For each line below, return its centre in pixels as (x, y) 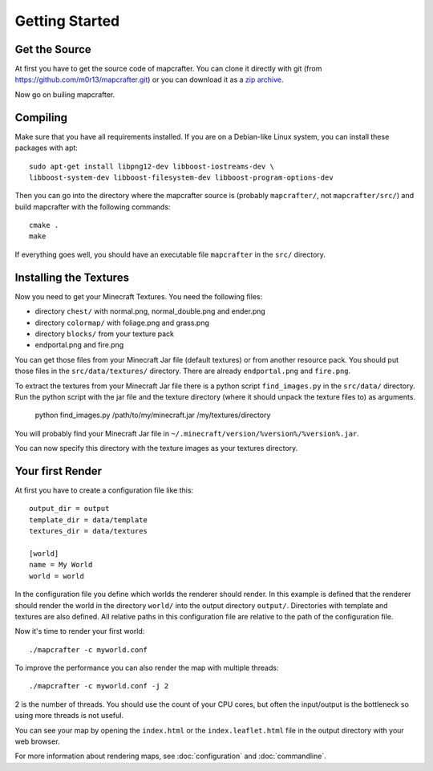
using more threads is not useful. (69, 716)
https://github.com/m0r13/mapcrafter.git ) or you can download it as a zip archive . (149, 79)
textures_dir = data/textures (89, 531)
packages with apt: (46, 148)
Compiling (41, 118)
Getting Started (67, 21)
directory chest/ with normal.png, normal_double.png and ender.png (150, 311)
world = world (57, 576)
